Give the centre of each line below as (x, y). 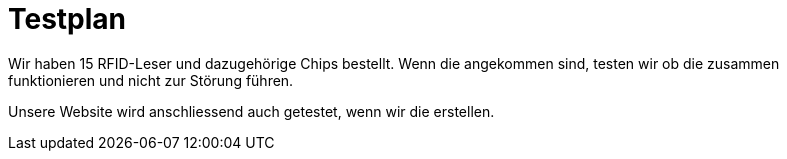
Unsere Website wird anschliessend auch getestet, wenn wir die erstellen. (251, 111)
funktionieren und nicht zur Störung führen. (151, 80)
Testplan (67, 19)
